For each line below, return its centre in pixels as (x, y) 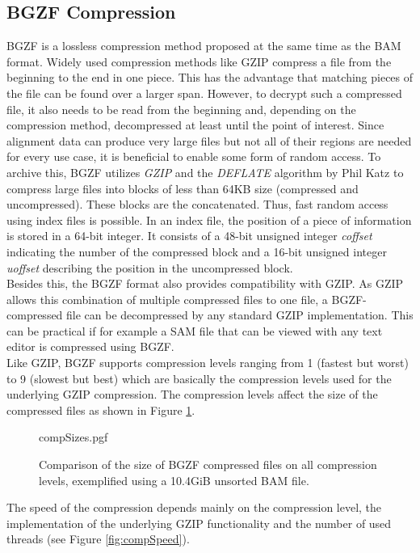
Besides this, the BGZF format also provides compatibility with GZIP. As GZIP (205, 283)
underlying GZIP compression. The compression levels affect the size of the (192, 394)
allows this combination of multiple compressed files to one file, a (167, 299)
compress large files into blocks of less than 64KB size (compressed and (183, 188)
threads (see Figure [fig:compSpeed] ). (98, 539)
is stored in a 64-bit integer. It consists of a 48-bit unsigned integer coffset (189, 236)
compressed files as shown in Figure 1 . (101, 409)
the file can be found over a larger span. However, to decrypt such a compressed (204, 93)
